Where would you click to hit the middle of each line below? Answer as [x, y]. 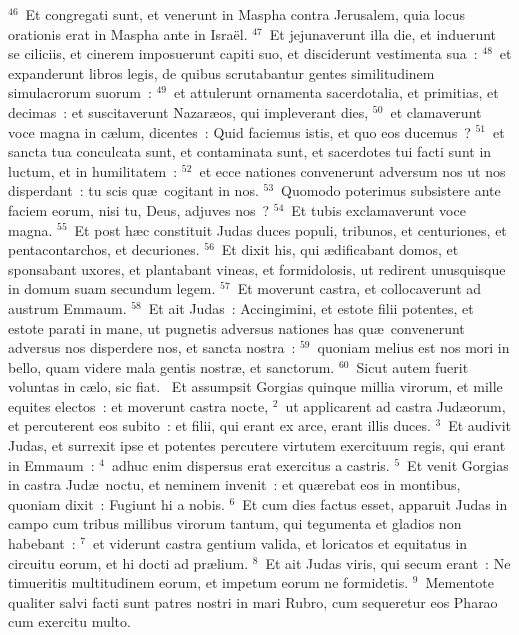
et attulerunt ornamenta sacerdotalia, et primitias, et [336, 92]
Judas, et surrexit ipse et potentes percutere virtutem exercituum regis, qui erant [257, 445]
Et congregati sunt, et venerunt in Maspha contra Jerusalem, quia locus [245, 14]
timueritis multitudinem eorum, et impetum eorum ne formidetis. [208, 582]
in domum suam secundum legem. [112, 288]
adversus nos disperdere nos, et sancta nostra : [152, 347]
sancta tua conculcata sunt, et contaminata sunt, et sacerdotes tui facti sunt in [250, 151]
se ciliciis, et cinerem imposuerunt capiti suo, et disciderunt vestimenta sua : [243, 53]
